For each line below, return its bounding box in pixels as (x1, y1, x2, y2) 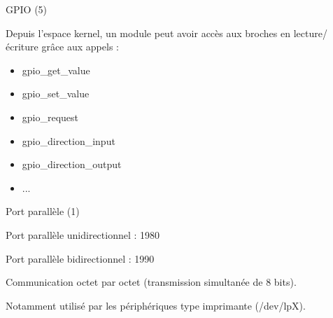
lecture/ (293, 25, 327, 40)
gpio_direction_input (22, 133, 115, 148)
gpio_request (22, 109, 79, 124)
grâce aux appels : (41, 39, 119, 54)
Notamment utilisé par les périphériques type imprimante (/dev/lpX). (6, 298, 306, 312)
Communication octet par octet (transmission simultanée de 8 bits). (6, 275, 297, 289)
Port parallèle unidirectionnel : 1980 (6, 227, 160, 242)
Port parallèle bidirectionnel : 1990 (6, 251, 155, 265)
